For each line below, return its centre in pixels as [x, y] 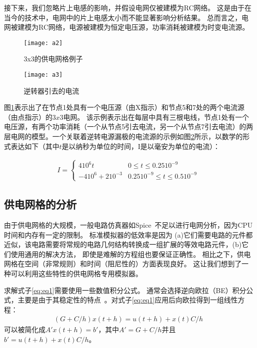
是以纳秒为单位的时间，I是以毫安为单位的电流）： [141, 146]
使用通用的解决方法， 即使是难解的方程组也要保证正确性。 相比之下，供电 [131, 254]
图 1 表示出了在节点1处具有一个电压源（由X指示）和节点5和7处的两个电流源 [124, 107]
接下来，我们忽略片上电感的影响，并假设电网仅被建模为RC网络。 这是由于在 [128, 7]
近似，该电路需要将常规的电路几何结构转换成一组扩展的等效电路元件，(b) [123, 244]
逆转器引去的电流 [51, 90]
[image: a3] [43, 75]
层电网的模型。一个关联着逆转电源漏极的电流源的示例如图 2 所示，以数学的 [123, 136]
